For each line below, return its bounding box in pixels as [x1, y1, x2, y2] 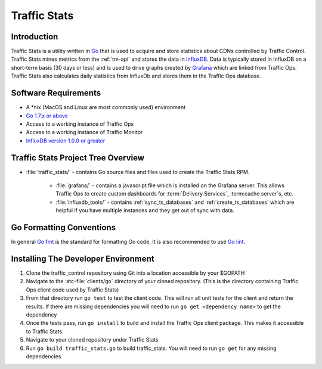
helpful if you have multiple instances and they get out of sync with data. [55, 207, 235, 214]
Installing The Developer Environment [11, 253, 154, 263]
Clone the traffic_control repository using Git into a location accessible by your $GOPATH [26, 269, 245, 277]
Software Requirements [11, 88, 101, 98]
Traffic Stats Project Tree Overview [11, 153, 145, 163]
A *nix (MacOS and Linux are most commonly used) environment [26, 104, 186, 111]
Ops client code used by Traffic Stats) [26, 286, 119, 293]
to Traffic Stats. [26, 328, 64, 335]
